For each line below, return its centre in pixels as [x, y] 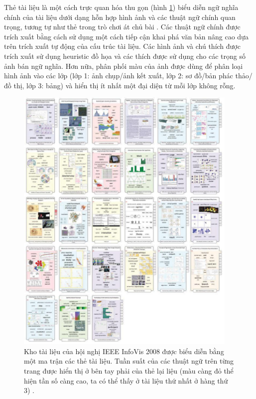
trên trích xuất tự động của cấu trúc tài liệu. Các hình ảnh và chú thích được [122, 46]
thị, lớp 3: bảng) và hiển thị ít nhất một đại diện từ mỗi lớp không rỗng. [125, 85]
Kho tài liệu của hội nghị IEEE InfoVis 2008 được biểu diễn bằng [124, 351]
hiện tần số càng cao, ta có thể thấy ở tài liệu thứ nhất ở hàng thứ [126, 380]
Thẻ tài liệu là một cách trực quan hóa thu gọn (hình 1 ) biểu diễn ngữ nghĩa [121, 7]
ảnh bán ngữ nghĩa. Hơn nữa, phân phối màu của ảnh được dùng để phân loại [124, 66]
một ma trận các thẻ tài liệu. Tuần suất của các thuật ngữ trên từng [129, 361]
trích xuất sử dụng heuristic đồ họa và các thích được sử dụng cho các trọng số [125, 56]
